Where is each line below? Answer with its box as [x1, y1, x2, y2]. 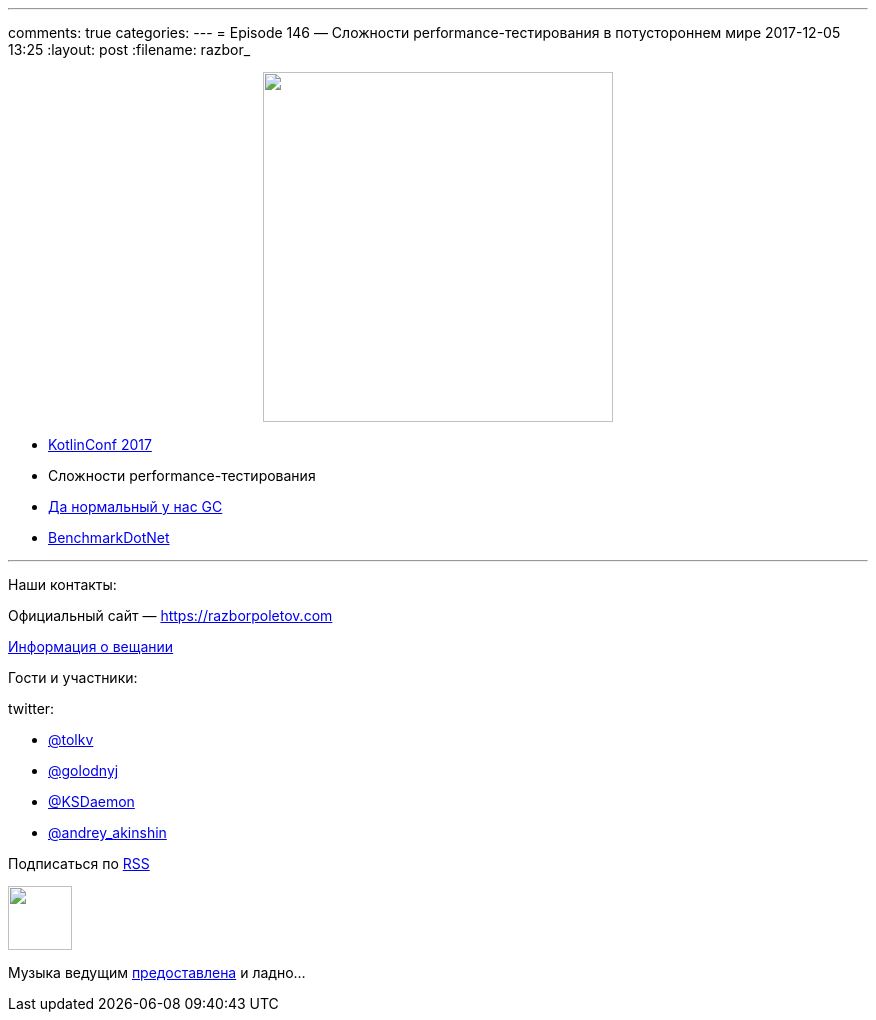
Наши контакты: [8, 576, 117, 593]
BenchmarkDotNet [48, 529, 170, 546]
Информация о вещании [8, 638, 174, 655]
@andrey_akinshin [48, 824, 167, 841]
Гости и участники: [8, 669, 138, 686]
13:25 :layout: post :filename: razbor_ [8, 41, 251, 58]
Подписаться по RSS [8, 855, 150, 872]
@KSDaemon [48, 793, 135, 810]
